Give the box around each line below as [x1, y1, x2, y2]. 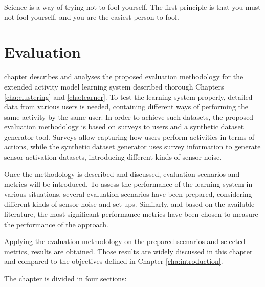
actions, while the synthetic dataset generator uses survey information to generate [4, 141, 261, 152]
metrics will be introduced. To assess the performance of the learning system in [4, 179, 253, 189]
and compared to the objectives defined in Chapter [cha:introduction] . [4, 256, 223, 267]
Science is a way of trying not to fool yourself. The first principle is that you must [4, 2, 261, 12]
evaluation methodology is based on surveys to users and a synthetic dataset [4, 121, 244, 132]
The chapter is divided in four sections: [4, 273, 127, 283]
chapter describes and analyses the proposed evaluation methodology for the [4, 71, 244, 82]
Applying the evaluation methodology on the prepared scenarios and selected [4, 236, 246, 247]
